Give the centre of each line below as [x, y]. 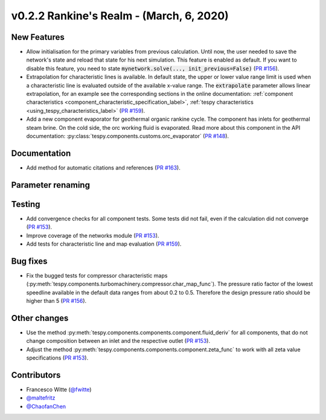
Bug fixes [29, 261]
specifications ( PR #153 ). [57, 358]
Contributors [36, 375]
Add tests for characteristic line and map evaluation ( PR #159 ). [104, 244]
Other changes [40, 318]
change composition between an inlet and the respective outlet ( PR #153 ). [118, 341]
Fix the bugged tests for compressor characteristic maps [97, 275]
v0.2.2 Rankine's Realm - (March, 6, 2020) [120, 16]
